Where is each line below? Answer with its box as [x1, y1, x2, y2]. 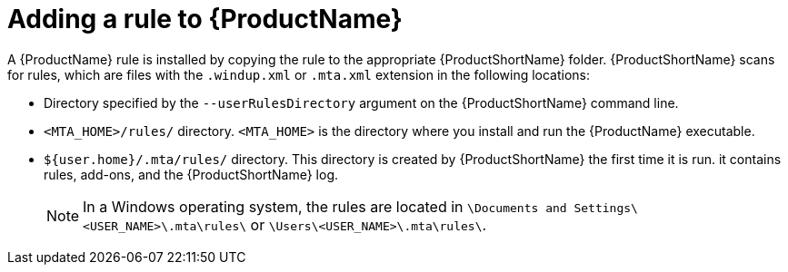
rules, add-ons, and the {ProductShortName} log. [44, 166, 339, 182]
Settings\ [574, 200, 638, 215]
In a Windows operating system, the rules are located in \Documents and [83, 197, 567, 216]
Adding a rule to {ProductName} [7, 4, 403, 34]
